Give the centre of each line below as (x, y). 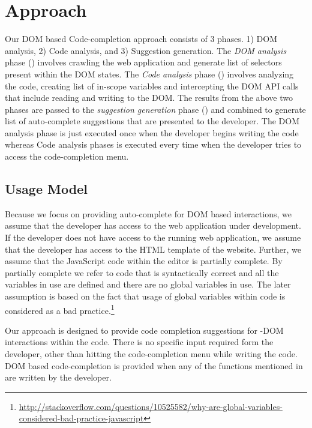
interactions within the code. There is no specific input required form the (139, 342)
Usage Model (46, 189)
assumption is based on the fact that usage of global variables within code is (145, 296)
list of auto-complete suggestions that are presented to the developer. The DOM (152, 121)
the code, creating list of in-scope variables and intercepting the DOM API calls (152, 86)
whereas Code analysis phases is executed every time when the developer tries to (153, 144)
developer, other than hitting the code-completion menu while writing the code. (151, 354)
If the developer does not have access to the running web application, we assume (153, 237)
